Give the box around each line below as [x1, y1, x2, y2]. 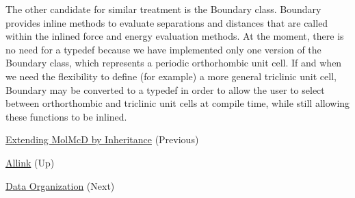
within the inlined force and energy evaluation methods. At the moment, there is [5, 29, 344, 43]
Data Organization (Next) [5, 178, 115, 193]
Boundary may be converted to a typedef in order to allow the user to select [5, 82, 325, 97]
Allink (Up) [5, 155, 55, 169]
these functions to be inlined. [5, 109, 127, 123]
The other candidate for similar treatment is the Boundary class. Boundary [5, 2, 321, 16]
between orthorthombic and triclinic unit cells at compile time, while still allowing [5, 96, 350, 110]
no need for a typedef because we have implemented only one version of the [5, 42, 321, 56]
